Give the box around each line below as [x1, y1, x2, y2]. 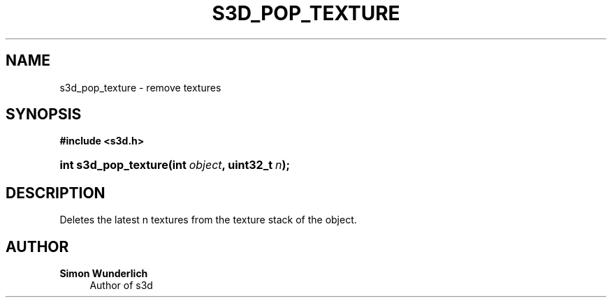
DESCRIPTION [6, 184, 105, 202]
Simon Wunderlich [59, 267, 148, 280]
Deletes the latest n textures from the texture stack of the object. [59, 214, 357, 226]
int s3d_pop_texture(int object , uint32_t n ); [59, 158, 290, 172]
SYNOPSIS [6, 105, 82, 124]
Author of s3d [89, 279, 153, 292]
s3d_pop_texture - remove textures [59, 81, 221, 94]
